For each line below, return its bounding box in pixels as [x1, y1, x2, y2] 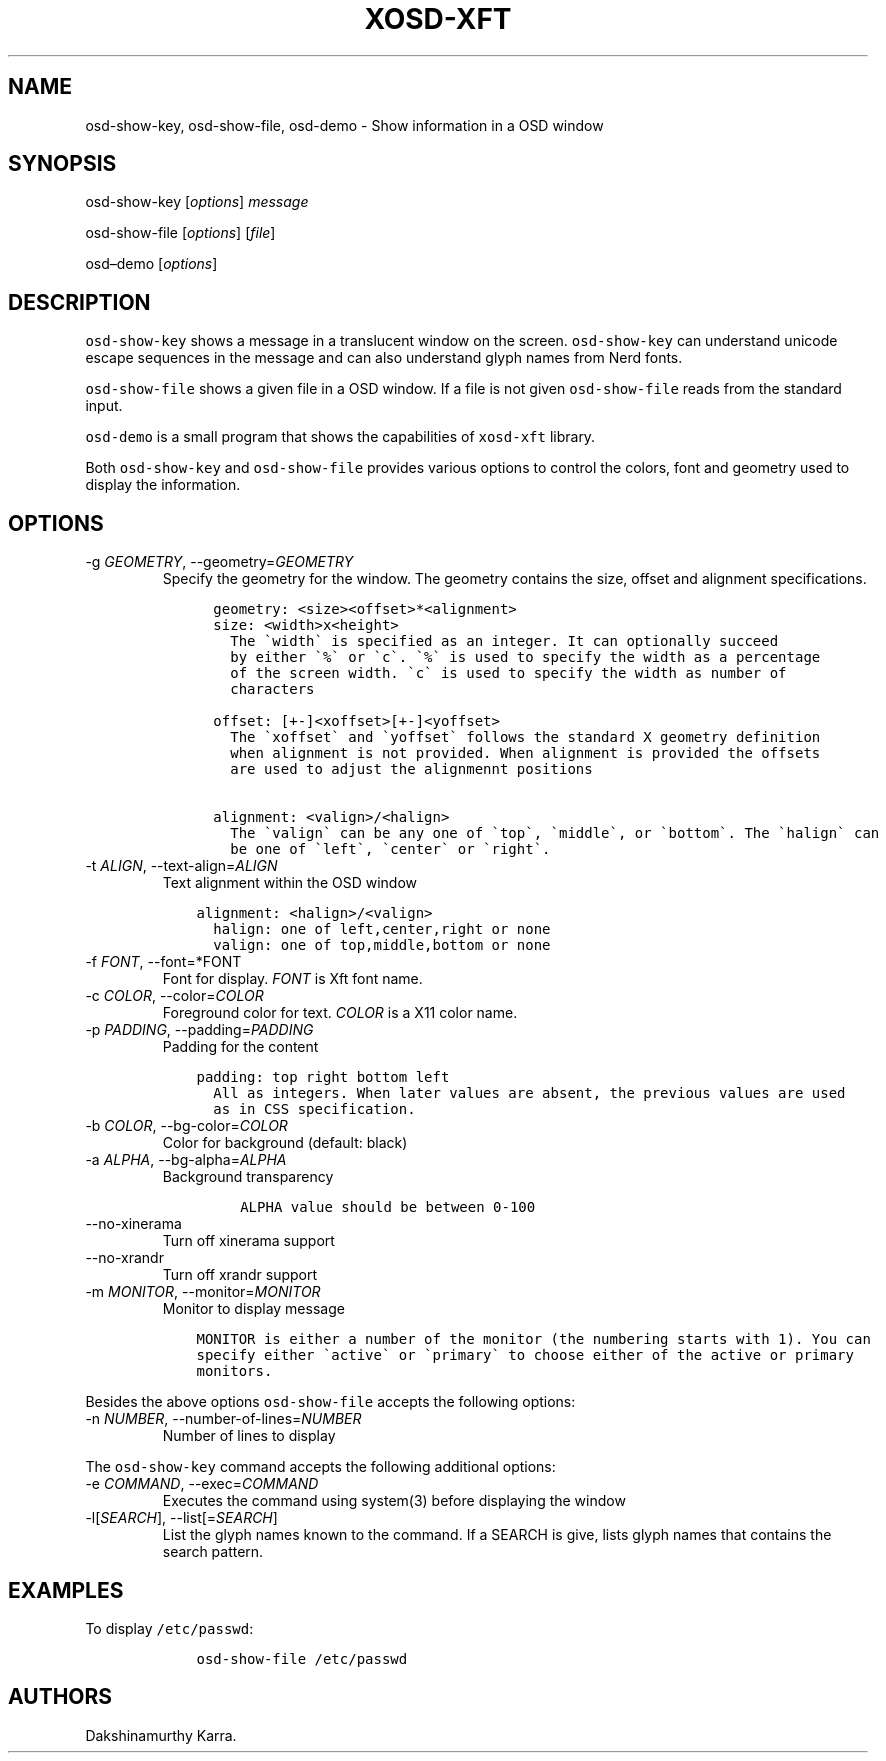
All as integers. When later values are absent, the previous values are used [213, 1085, 846, 1102]
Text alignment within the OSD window [162, 874, 418, 892]
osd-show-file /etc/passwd [196, 1650, 408, 1667]
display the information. [85, 476, 241, 494]
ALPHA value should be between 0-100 [240, 1199, 536, 1216]
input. [85, 397, 123, 415]
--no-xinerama [85, 1215, 182, 1233]
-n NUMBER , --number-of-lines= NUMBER [85, 1410, 362, 1428]
